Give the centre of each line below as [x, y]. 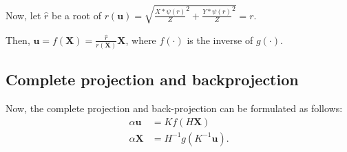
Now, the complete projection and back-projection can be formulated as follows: [174, 108]
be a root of [76, 15]
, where [141, 40]
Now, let [23, 15]
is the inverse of [220, 40]
